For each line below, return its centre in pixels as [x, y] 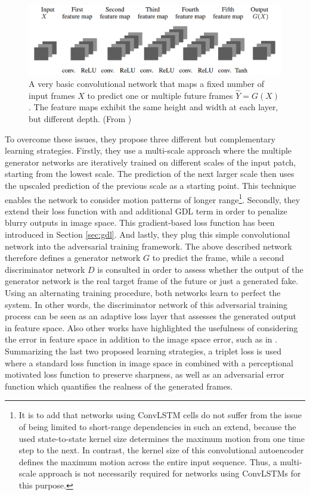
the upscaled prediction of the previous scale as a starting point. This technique [151, 185]
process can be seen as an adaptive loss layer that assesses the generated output [151, 316]
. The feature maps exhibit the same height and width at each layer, [154, 107]
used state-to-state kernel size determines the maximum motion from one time [162, 438]
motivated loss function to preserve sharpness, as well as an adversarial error [145, 374]
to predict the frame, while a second [218, 258]
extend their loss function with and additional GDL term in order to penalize [146, 211]
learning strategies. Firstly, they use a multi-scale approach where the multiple [148, 150]
